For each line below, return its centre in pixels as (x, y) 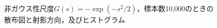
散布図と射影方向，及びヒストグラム (65, 19)
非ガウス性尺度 (29, 8)
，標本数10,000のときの (175, 8)
